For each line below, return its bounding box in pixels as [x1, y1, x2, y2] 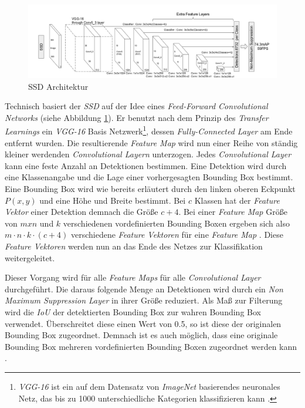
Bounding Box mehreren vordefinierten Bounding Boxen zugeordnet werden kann [5, 340, 297, 352]
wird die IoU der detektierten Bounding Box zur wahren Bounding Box [5, 305, 261, 318]
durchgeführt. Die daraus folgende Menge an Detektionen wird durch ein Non [5, 282, 283, 295]
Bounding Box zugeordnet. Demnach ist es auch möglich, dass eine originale [5, 329, 278, 341]
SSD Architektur [28, 80, 89, 92]
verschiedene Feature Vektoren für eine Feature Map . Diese [71, 228, 283, 241]
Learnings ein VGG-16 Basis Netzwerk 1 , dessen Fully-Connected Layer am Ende [5, 123, 293, 137]
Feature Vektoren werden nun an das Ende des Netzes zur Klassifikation [5, 240, 263, 252]
